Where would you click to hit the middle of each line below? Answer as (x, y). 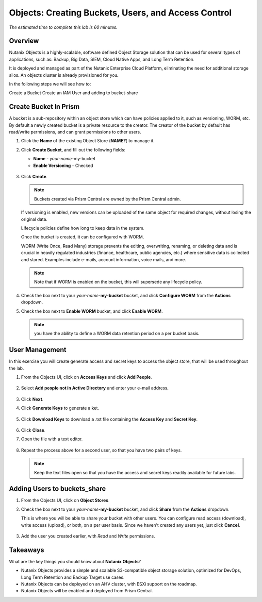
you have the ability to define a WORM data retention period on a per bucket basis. (117, 334)
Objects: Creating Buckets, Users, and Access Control (120, 13)
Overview (24, 41)
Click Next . (32, 399)
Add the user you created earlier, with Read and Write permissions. (88, 536)
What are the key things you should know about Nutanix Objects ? (75, 561)
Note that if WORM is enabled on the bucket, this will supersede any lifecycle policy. (118, 282)
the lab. (16, 368)
